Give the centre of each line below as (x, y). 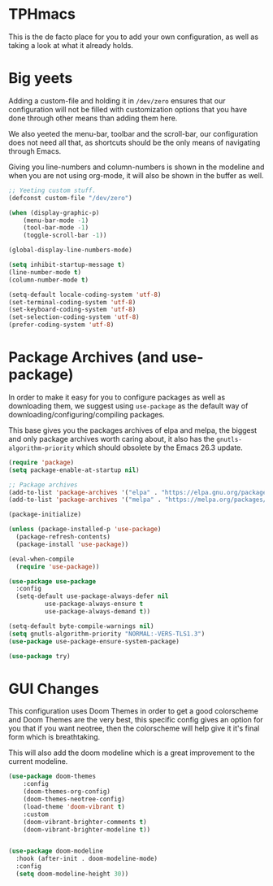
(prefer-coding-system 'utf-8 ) (61, 325)
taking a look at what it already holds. (71, 45)
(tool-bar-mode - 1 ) (56, 228)
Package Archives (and (89, 358)
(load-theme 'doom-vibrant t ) (74, 806)
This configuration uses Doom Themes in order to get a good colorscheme (133, 711)
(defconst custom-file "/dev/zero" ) (70, 198)
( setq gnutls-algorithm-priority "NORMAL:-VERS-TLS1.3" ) (107, 634)
